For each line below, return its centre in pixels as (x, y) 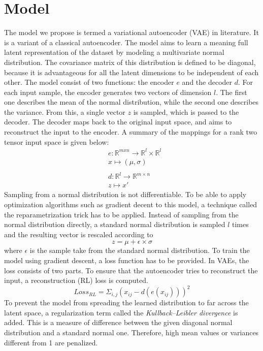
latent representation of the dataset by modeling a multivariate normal (114, 52)
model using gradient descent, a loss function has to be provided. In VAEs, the (127, 260)
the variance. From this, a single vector (65, 111)
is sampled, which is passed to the (186, 111)
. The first (232, 92)
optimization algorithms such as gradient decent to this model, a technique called (131, 204)
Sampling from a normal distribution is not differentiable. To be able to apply (125, 194)
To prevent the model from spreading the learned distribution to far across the (126, 302)
